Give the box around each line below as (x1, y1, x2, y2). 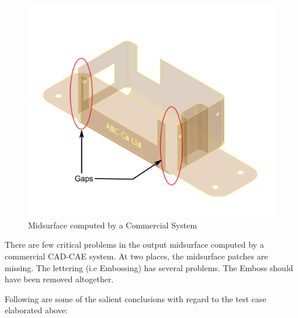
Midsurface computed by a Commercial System (28, 218, 197, 231)
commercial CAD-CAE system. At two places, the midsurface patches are (5, 250, 268, 262)
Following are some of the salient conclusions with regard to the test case (5, 292, 266, 305)
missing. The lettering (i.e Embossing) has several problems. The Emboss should (5, 261, 293, 273)
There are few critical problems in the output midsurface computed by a (5, 238, 264, 251)
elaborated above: (5, 304, 68, 316)
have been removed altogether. (5, 273, 114, 285)
